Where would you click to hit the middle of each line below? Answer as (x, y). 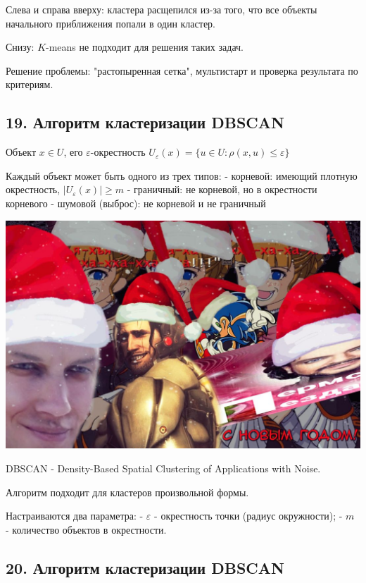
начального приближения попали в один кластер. (111, 23)
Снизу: (20, 47)
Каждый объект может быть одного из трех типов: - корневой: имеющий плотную (182, 175)
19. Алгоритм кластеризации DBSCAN (145, 122)
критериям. (30, 84)
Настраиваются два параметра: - (75, 516)
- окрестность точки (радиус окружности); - (248, 516)
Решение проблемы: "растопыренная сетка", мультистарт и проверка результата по (182, 70)
